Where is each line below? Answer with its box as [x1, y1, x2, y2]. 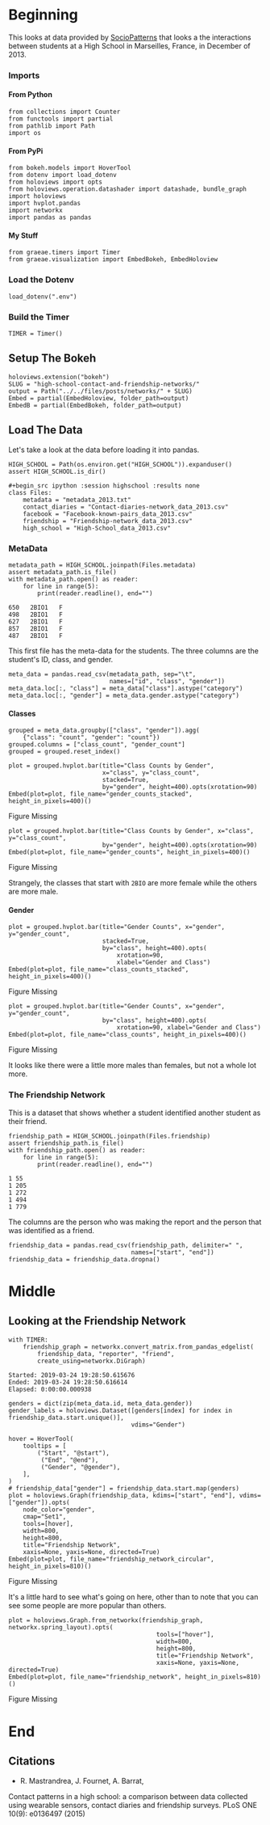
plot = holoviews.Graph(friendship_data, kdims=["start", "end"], [8, 1491, 236, 1499]
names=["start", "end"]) [131, 1248, 215, 1257]
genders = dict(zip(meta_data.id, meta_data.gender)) [8, 1399, 193, 1408]
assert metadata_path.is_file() [8, 568, 117, 576]
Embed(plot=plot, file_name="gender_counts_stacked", [8, 790, 193, 798]
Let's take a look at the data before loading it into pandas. [8, 445, 200, 454]
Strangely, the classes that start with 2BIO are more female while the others [8, 878, 258, 888]
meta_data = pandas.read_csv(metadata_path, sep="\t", [8, 670, 197, 678]
